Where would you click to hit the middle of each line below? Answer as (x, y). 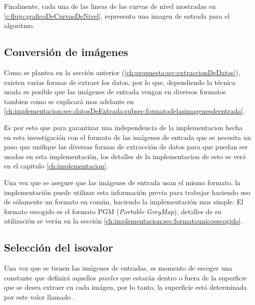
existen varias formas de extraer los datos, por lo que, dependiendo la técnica (120, 82)
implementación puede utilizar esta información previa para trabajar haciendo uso (127, 192)
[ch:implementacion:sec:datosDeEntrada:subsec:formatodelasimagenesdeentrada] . (125, 111)
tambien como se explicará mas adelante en (69, 101)
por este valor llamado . (39, 296)
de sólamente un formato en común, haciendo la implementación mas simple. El (124, 202)
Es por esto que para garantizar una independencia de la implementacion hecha (123, 127)
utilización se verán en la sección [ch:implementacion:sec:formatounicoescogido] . (123, 221)
